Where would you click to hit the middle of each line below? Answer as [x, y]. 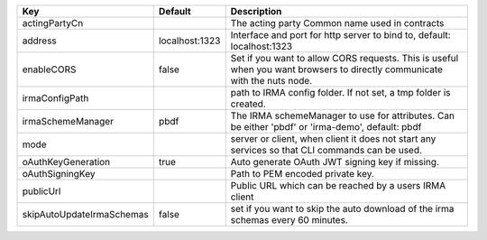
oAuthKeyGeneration [66, 162]
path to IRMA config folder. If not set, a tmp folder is [340, 92]
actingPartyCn [53, 23]
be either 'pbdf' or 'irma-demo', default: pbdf [326, 127]
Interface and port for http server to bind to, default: [340, 35]
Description [256, 11]
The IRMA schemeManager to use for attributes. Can [343, 115]
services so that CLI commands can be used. [326, 150]
